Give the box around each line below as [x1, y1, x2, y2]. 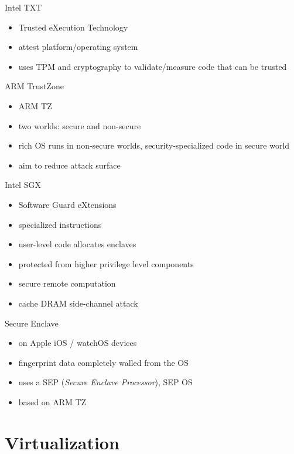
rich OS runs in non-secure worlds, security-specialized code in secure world [18, 139, 290, 152]
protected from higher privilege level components [18, 257, 194, 270]
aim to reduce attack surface [18, 159, 121, 171]
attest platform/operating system [18, 41, 138, 53]
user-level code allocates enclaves [18, 238, 136, 250]
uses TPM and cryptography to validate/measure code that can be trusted [18, 60, 287, 72]
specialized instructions [18, 218, 102, 230]
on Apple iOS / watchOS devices [18, 337, 137, 349]
